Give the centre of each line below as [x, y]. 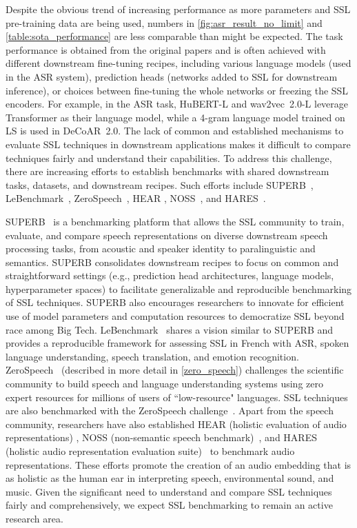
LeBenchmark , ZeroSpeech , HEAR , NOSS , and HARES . [136, 198]
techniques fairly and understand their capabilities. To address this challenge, [169, 158]
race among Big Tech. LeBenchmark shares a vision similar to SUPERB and [170, 329]
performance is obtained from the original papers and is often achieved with [166, 49]
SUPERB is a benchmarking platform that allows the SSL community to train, [175, 221]
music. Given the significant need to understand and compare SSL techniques [169, 491]
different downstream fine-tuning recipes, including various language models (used [178, 63]
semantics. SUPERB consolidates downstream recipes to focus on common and [172, 262]
